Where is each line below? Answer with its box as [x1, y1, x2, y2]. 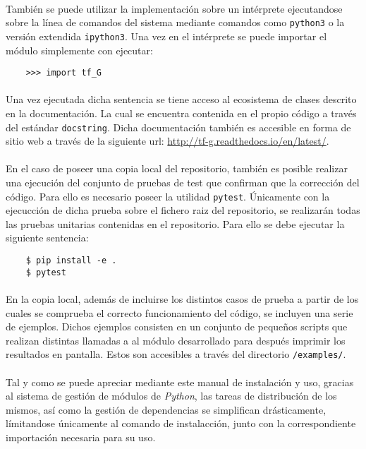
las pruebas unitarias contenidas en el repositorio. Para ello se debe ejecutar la [6, 216, 345, 231]
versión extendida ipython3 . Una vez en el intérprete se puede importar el [6, 28, 327, 43]
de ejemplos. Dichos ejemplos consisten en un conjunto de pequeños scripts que [6, 319, 348, 334]
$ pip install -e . [25, 256, 117, 265]
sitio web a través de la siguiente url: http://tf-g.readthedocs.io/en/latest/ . [6, 133, 329, 148]
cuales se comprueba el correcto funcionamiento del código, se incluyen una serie [6, 305, 353, 320]
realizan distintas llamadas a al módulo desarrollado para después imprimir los [6, 333, 346, 347]
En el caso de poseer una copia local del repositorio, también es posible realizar [6, 161, 348, 176]
